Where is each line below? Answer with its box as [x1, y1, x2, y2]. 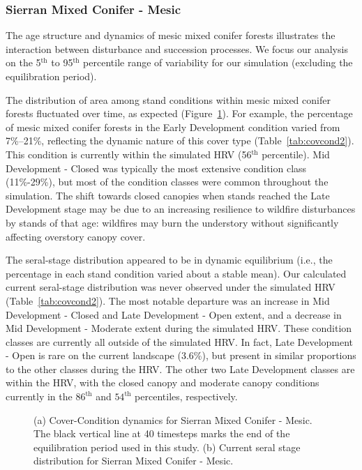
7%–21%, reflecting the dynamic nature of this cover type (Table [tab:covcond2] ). [6, 133, 354, 148]
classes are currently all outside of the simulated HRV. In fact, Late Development [6, 334, 354, 349]
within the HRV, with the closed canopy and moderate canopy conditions [6, 375, 319, 390]
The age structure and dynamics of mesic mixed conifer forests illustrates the [6, 28, 335, 43]
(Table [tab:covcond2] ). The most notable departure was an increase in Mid [6, 293, 330, 308]
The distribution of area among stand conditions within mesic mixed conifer [6, 92, 331, 107]
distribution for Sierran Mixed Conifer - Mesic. [33, 453, 234, 468]
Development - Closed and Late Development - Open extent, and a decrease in [6, 307, 342, 321]
